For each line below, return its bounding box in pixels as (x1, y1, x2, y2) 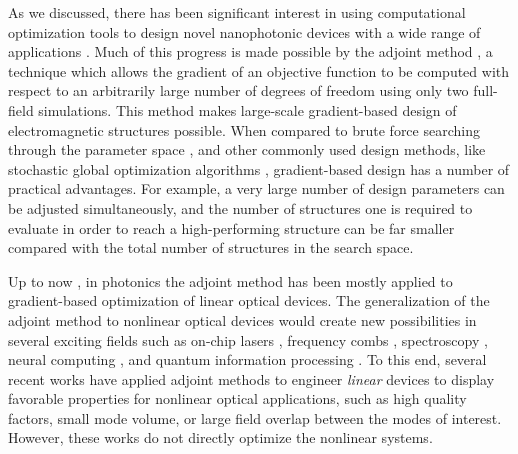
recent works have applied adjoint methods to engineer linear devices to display (8, 368, 495, 389)
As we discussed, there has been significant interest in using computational (8, 2, 466, 22)
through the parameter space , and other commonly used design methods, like (8, 139, 486, 160)
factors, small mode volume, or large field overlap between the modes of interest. (8, 407, 502, 428)
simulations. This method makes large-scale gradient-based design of (38, 99, 457, 120)
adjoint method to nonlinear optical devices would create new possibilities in (8, 309, 477, 330)
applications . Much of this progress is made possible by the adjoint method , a (8, 41, 493, 62)
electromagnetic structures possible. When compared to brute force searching (8, 119, 480, 140)
